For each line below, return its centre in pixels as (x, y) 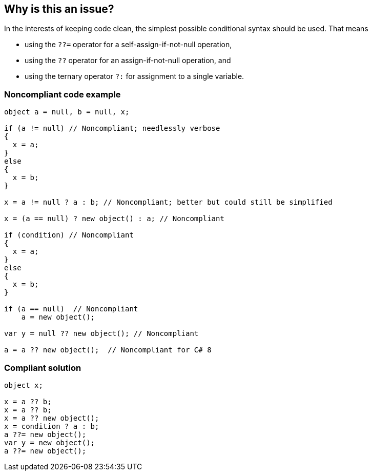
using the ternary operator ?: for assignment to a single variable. (135, 76)
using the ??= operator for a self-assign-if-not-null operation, (128, 45)
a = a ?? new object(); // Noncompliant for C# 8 (108, 350)
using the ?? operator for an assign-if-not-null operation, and (128, 61)
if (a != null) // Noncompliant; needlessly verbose (112, 128)
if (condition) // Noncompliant (69, 235)
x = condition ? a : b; (52, 426)
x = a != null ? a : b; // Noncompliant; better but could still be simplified (168, 202)
